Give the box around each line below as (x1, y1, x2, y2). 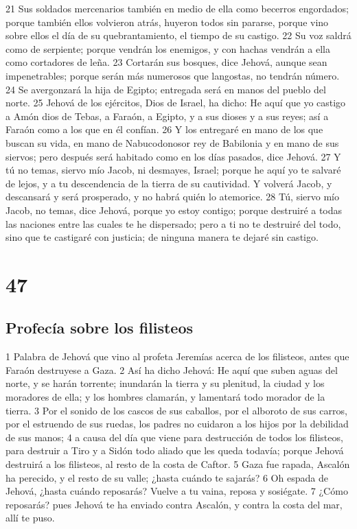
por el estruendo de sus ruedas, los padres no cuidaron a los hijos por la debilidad (5, 416, 349, 431)
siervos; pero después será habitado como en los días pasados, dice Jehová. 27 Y (5, 149, 341, 163)
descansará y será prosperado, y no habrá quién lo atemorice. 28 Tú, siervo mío (5, 189, 339, 204)
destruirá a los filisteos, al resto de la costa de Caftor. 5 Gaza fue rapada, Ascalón (5, 457, 350, 471)
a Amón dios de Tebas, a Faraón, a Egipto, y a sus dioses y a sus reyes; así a (5, 108, 329, 123)
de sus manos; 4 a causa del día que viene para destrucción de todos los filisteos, (5, 430, 343, 444)
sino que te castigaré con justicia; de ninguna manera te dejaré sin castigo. (5, 230, 319, 244)
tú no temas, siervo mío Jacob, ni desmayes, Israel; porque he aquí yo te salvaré (5, 163, 341, 177)
